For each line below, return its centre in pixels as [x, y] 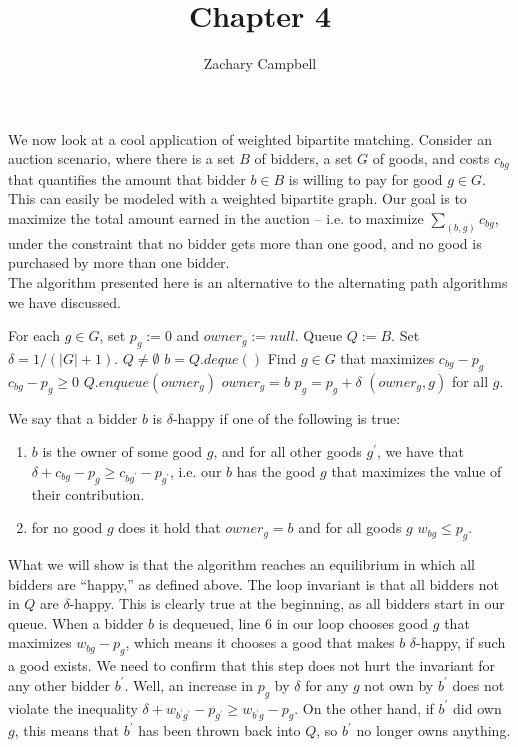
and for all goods [350, 527]
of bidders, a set [303, 158]
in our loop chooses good [352, 622]
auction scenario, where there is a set [121, 158]
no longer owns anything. [433, 730]
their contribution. [88, 493]
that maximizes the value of [416, 470]
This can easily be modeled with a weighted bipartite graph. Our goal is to [237, 198]
